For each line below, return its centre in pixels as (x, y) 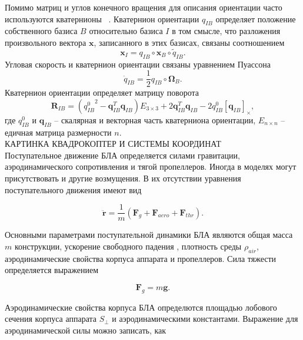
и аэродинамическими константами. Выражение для (205, 319)
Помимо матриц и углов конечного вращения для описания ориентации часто (144, 7)
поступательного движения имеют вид (73, 189)
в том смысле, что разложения (226, 31)
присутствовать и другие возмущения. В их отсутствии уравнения (123, 178)
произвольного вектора (46, 42)
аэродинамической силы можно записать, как (86, 330)
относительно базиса (126, 31)
